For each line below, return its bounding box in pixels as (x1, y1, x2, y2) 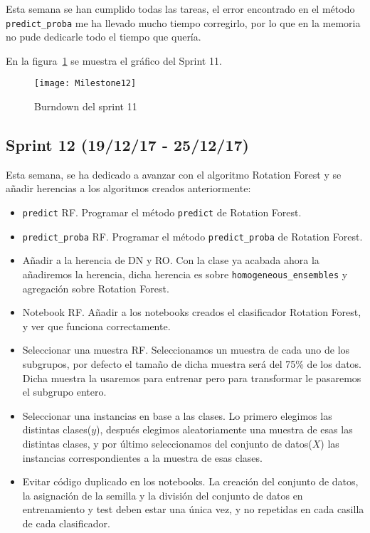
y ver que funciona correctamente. (22, 318, 171, 333)
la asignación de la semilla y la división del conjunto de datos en (22, 487, 303, 502)
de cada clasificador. (22, 515, 110, 530)
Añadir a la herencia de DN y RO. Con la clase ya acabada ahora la (22, 253, 319, 268)
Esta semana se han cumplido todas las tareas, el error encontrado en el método (6, 1, 355, 16)
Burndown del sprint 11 (34, 99, 137, 114)
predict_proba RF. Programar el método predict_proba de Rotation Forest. (22, 228, 363, 243)
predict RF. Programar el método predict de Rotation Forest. (22, 205, 302, 220)
